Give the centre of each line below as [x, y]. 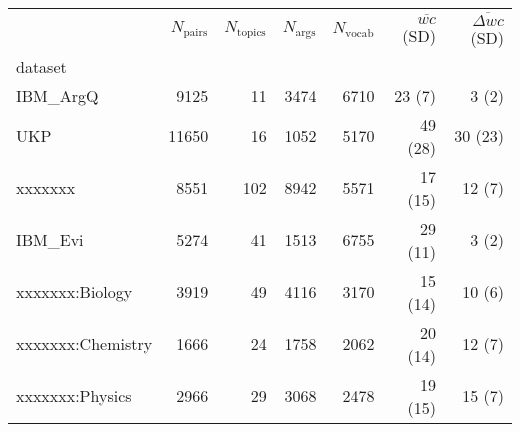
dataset [41, 66]
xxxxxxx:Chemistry [84, 344]
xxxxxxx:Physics [74, 396]
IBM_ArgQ [57, 95]
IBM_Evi [50, 240]
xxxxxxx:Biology [74, 292]
